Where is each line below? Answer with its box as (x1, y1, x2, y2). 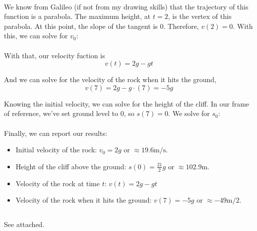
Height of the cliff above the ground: (15, 161, 127, 171)
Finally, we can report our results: (4, 127, 107, 138)
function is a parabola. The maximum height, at (4, 11, 151, 21)
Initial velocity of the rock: (15, 144, 97, 155)
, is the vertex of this (168, 11, 232, 21)
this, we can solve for (4, 30, 68, 41)
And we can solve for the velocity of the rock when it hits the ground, (4, 74, 217, 85)
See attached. (4, 219, 45, 230)
